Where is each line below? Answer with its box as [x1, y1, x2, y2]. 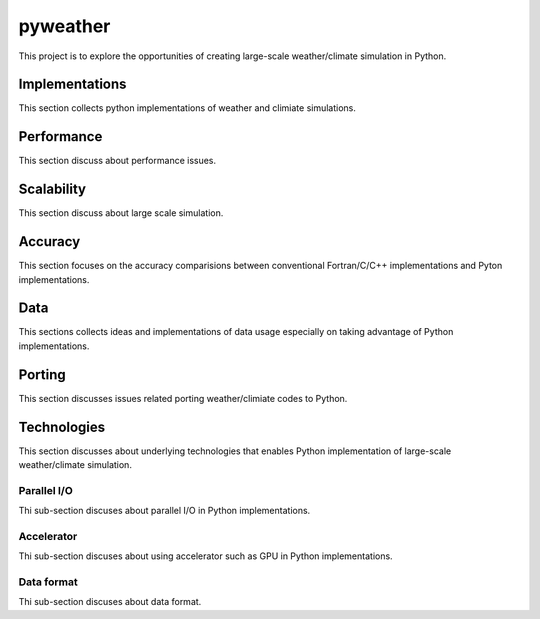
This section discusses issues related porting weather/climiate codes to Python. [18, 392, 348, 404]
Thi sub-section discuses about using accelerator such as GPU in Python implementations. [18, 550, 394, 562]
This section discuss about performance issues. [18, 155, 217, 167]
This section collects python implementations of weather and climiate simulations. [18, 102, 357, 114]
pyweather [18, 15, 111, 37]
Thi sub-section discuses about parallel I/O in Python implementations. [18, 505, 311, 517]
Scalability [18, 181, 87, 198]
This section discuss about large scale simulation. [18, 207, 224, 219]
